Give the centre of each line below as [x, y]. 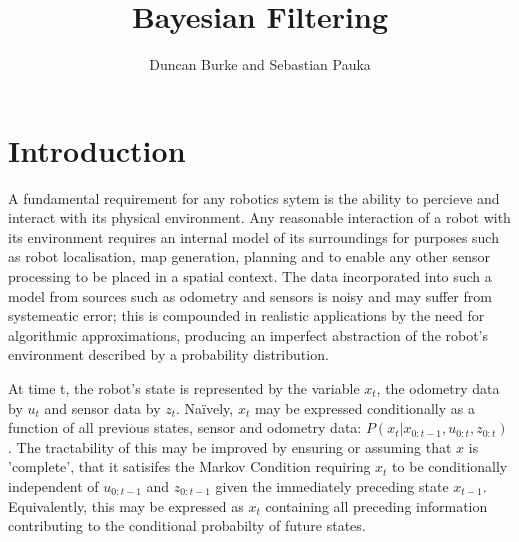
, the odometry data [438, 388]
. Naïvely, [205, 407]
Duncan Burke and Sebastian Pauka [260, 64]
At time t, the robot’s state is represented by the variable [184, 388]
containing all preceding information [376, 505]
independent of [53, 485]
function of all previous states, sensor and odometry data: [185, 427]
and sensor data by [102, 407]
